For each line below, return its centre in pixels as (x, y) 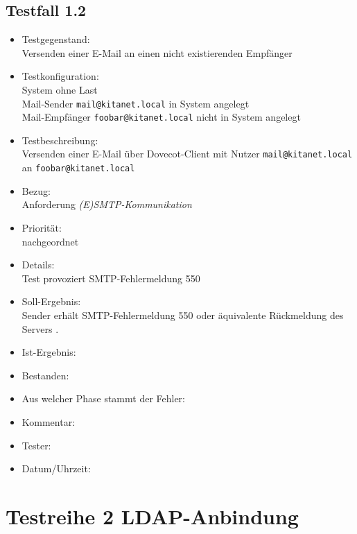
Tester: (36, 445)
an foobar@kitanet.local (78, 167)
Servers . (40, 328)
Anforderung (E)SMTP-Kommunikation (107, 204)
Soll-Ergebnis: (51, 301)
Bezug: (36, 190)
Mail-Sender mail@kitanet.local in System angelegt (136, 103)
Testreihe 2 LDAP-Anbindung (152, 516)
